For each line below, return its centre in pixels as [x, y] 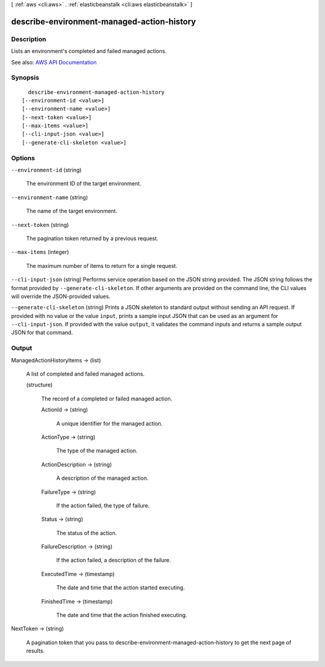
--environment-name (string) [50, 197]
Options [23, 158]
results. [36, 651]
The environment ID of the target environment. [84, 184]
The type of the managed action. [97, 451]
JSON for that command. [42, 333]
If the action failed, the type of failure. [103, 505]
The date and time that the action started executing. [120, 588]
